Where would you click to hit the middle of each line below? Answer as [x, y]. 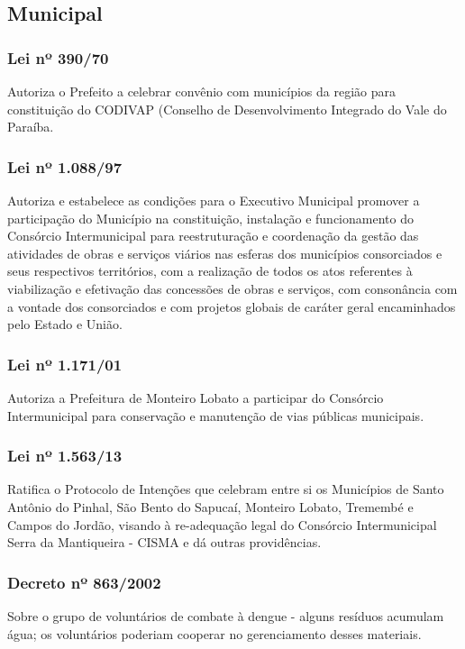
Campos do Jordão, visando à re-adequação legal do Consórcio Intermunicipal [222, 524]
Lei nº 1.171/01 [65, 364]
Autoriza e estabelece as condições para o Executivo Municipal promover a [214, 200]
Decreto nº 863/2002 [84, 582]
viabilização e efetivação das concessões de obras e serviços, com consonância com [232, 288]
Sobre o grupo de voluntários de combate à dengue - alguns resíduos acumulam [226, 615]
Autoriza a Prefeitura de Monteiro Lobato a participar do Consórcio [196, 397]
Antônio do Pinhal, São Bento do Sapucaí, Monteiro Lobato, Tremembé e [210, 506]
